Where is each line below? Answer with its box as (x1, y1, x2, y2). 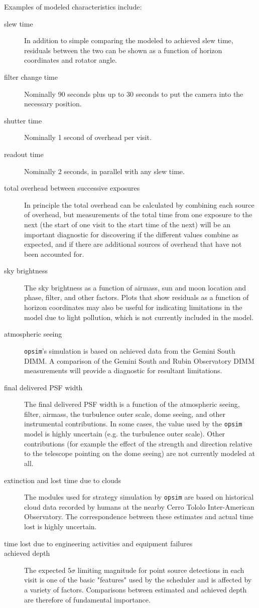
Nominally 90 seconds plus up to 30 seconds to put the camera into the (24, 88, 243, 99)
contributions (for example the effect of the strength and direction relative (24, 438, 252, 448)
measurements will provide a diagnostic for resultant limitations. (24, 365, 222, 376)
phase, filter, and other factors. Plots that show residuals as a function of (24, 292, 249, 302)
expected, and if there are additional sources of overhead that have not (24, 239, 242, 249)
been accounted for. (24, 248, 84, 259)
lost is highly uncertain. (24, 521, 97, 531)
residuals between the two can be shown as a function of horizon (24, 45, 222, 55)
